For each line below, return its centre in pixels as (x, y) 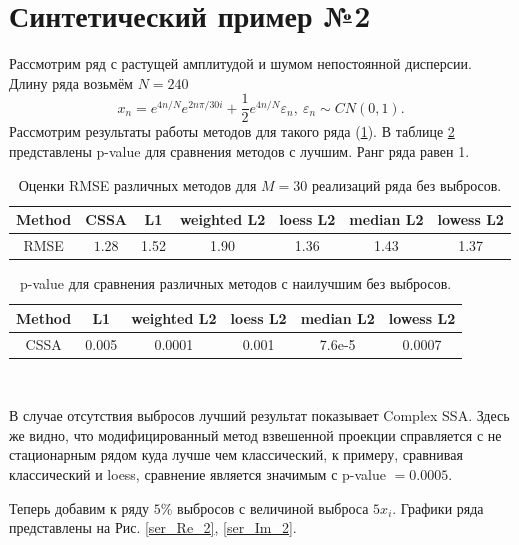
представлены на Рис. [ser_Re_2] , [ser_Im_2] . (153, 527)
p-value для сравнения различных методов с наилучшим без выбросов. (236, 283)
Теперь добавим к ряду (79, 507)
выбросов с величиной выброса (273, 507)
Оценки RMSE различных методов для (137, 184)
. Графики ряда (438, 507)
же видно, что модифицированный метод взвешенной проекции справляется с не (255, 434)
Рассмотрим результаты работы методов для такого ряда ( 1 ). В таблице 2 (232, 131)
